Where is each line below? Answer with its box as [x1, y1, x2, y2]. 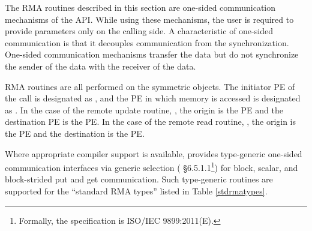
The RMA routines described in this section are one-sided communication [5, 1, 276, 13]
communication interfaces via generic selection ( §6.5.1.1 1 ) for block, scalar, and [5, 160, 298, 173]
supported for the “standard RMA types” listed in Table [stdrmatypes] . [5, 184, 268, 197]
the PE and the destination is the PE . [5, 127, 145, 139]
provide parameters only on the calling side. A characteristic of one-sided [5, 25, 273, 37]
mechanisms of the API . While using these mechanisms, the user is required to [5, 13, 294, 25]
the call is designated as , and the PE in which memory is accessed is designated [5, 92, 301, 104]
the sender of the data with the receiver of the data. [5, 59, 196, 72]
